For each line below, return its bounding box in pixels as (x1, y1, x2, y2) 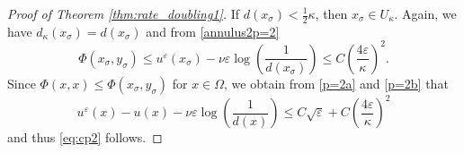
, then (315, 4, 348, 22)
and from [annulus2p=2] (146, 21, 280, 40)
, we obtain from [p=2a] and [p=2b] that (224, 73, 449, 92)
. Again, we (394, 4, 457, 22)
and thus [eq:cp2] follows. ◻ (7, 128, 163, 147)
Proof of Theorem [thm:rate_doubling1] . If (7, 4, 240, 22)
